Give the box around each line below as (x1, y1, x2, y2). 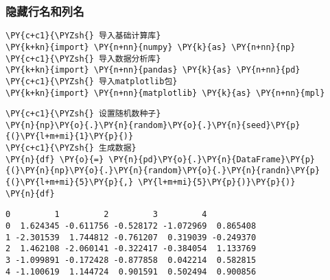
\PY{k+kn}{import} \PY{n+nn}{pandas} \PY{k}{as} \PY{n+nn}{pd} (5, 65, 300, 75)
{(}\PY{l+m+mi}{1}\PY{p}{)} (5, 131, 134, 142)
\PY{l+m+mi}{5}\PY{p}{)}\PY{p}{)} (138, 177, 296, 188)
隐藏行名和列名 (5, 2, 84, 19)
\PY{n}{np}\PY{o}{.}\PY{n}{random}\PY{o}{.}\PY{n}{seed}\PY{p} (5, 120, 300, 130)
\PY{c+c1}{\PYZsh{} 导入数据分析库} (5, 53, 161, 64)
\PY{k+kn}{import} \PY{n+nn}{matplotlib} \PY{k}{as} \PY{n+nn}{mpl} (5, 88, 325, 98)
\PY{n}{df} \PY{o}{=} (5, 154, 104, 164)
